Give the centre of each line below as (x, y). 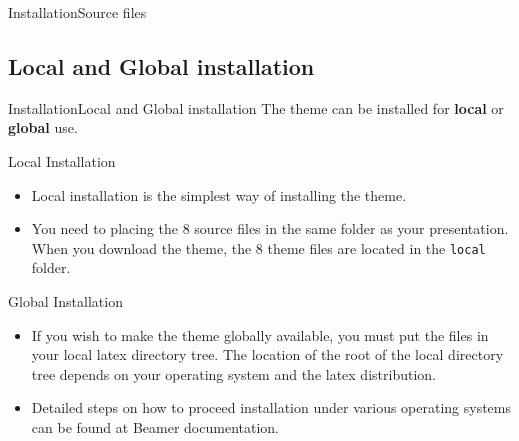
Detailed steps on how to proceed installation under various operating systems (271, 407)
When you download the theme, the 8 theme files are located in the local (258, 247)
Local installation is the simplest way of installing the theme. (219, 194)
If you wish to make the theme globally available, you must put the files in (260, 334)
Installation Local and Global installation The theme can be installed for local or (256, 107)
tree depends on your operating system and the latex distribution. (233, 373)
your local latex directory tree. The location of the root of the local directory (267, 354)
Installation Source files (77, 12)
